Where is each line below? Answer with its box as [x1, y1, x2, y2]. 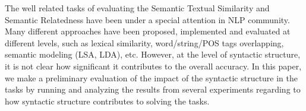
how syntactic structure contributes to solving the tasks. [5, 94, 210, 107]
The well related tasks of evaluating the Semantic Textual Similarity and [5, 2, 270, 14]
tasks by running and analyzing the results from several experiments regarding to [5, 83, 301, 96]
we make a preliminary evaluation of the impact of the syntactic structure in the [5, 71, 298, 84]
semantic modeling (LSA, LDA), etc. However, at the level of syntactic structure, [5, 48, 301, 61]
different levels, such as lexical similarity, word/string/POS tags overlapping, [5, 36, 284, 49]
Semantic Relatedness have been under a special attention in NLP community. [5, 13, 290, 26]
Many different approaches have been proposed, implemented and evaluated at [5, 25, 291, 37]
